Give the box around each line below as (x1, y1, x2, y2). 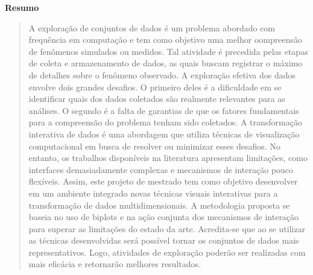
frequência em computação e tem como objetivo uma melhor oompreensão (28, 33, 302, 46)
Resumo (5, 1, 39, 13)
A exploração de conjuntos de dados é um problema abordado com (28, 21, 276, 34)
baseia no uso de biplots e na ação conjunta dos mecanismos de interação (28, 210, 299, 223)
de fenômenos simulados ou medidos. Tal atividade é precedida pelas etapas (28, 45, 308, 57)
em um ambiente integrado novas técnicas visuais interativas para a (28, 186, 278, 199)
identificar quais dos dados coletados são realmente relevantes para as (28, 92, 285, 105)
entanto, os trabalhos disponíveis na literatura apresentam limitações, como (28, 151, 308, 164)
